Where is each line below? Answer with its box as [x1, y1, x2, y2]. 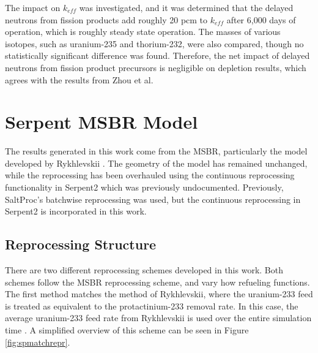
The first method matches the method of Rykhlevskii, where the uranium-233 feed [5, 287, 313, 300]
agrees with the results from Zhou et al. [5, 73, 153, 86]
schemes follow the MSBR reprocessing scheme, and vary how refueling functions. [5, 275, 310, 288]
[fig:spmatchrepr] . [5, 335, 70, 348]
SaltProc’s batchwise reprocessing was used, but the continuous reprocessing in [5, 192, 301, 205]
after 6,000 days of [226, 13, 296, 26]
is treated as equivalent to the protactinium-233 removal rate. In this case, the [5, 299, 298, 312]
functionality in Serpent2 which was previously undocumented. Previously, [5, 181, 284, 194]
